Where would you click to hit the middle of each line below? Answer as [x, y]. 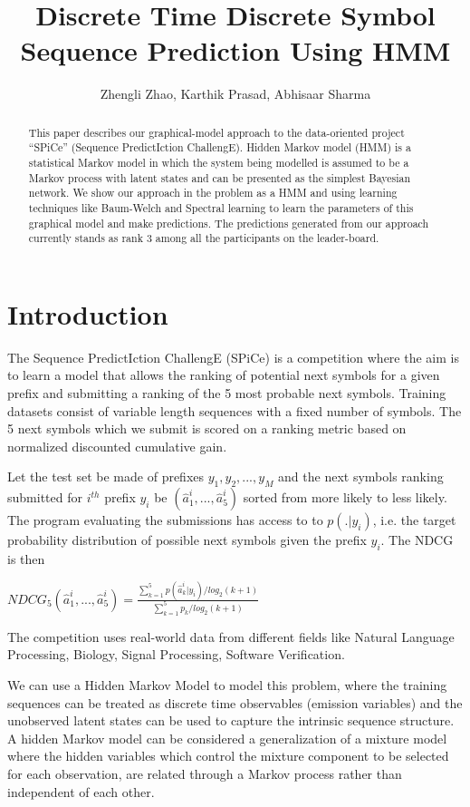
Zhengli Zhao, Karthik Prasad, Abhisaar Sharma [235, 94]
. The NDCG [417, 540]
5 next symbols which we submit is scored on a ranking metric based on [207, 428]
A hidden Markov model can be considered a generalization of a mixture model [227, 738]
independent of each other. [81, 791]
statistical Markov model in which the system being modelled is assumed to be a [219, 163]
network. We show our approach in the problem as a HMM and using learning [213, 193]
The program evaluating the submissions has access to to [165, 520]
